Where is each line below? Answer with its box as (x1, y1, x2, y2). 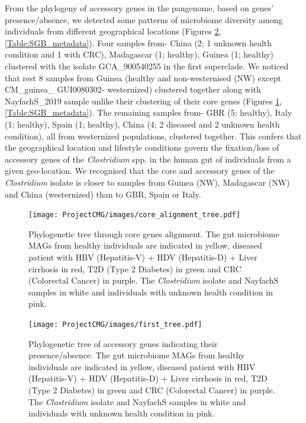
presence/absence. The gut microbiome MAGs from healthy (28, 349, 245, 361)
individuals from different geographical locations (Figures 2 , (5, 25, 221, 37)
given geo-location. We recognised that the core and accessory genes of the (5, 164, 275, 177)
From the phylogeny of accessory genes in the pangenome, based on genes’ (5, 2, 274, 14)
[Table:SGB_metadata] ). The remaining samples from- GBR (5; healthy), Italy (5, 106, 292, 119)
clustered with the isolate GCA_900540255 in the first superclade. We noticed (5, 59, 289, 72)
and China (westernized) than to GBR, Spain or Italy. (5, 187, 201, 200)
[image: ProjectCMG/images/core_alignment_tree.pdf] (28, 211, 240, 220)
